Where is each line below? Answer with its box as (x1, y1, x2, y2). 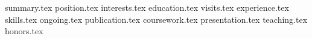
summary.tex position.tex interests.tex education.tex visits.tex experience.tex (5, 1, 289, 13)
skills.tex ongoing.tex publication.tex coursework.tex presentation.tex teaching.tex (5, 13, 308, 25)
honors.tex (5, 25, 43, 37)
